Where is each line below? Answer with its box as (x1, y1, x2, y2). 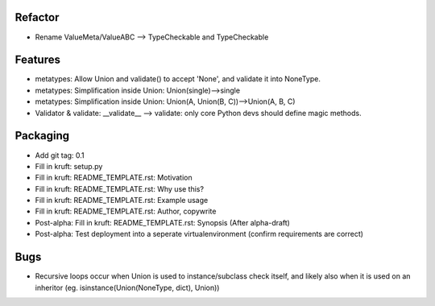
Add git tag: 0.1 (35, 150, 85, 160)
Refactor (14, 10, 60, 24)
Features (14, 53, 60, 67)
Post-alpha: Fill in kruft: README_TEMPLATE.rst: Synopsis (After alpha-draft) (35, 217, 290, 227)
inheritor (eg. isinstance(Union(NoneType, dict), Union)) (35, 283, 220, 292)
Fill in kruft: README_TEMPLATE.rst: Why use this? (35, 184, 205, 193)
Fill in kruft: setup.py (35, 161, 103, 171)
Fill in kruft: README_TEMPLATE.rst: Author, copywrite (35, 206, 217, 217)
